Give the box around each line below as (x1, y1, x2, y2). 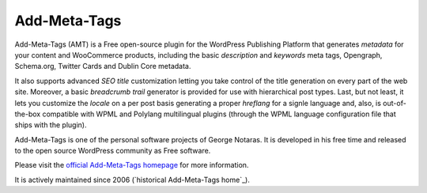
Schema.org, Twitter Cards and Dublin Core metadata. (14, 62, 191, 71)
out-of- (382, 98, 406, 108)
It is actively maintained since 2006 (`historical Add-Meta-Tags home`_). (14, 175, 251, 184)
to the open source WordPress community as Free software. (14, 146, 211, 156)
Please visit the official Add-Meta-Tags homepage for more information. (14, 161, 249, 170)
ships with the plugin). (14, 120, 87, 130)
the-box (14, 109, 41, 119)
